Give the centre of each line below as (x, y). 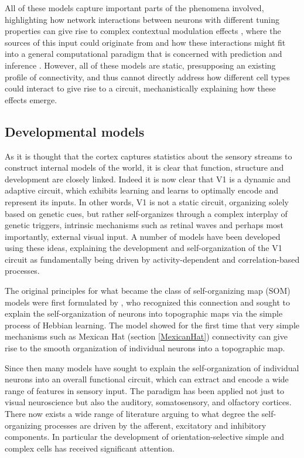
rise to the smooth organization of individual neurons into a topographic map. (145, 348)
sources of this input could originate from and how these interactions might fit (145, 42)
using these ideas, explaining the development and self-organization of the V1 (144, 248)
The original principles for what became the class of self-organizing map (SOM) (148, 291)
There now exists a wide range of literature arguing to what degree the (132, 414)
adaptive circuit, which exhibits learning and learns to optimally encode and (141, 190)
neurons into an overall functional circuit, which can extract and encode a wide (147, 379)
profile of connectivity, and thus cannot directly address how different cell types (147, 77)
